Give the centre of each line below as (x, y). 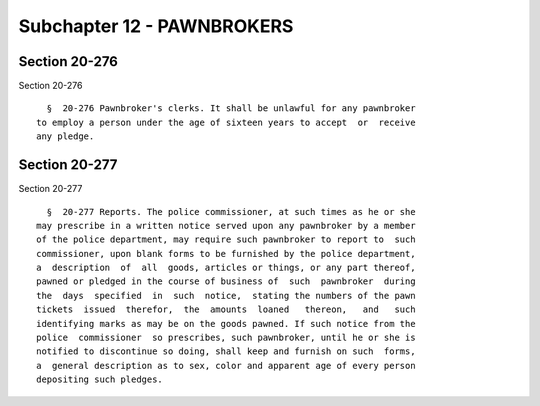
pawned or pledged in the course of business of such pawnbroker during (226, 281)
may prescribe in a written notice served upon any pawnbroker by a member (226, 225)
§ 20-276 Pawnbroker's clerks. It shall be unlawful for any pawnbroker (231, 108)
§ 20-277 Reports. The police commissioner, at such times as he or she (231, 211)
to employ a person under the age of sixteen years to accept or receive (226, 122)
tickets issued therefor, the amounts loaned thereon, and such (226, 309)
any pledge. (65, 136)
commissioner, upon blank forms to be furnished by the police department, (226, 253)
